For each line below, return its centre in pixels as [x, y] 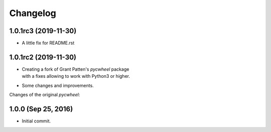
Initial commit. [36, 121]
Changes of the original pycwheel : [45, 95]
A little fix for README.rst [48, 43]
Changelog [33, 13]
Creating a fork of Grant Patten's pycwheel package [76, 69]
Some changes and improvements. [58, 85]
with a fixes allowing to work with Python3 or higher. [76, 76]
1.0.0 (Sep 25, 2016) [41, 109]
